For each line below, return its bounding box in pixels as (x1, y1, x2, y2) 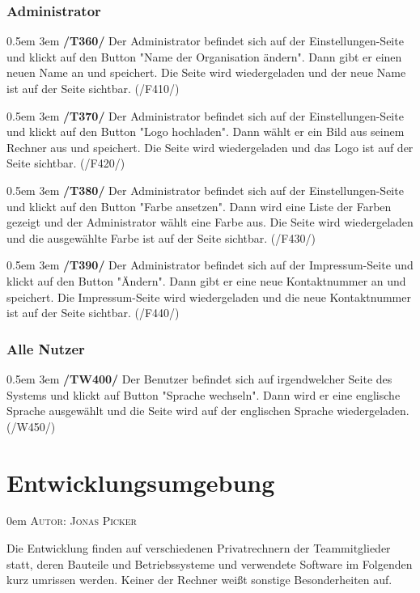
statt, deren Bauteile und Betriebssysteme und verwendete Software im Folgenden (6, 555, 413, 572)
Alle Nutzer (6, 338, 85, 358)
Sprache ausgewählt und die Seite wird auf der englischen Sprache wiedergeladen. (6, 402, 409, 419)
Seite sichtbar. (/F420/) (6, 155, 125, 172)
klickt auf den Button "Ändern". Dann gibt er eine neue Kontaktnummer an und (6, 272, 406, 289)
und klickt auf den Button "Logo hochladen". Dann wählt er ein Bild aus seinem (6, 123, 405, 140)
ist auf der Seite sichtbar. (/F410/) (6, 80, 180, 96)
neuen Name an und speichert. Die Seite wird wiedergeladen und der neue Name (6, 64, 406, 81)
